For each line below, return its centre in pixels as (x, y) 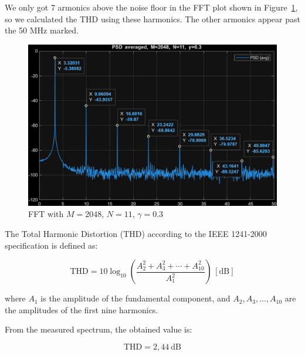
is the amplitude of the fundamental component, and (135, 298)
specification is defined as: (51, 245)
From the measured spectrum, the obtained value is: (99, 329)
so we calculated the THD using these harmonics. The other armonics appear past (152, 18)
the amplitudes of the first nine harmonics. (82, 309)
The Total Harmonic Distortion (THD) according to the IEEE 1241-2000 (136, 233)
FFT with (46, 214)
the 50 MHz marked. (42, 30)
